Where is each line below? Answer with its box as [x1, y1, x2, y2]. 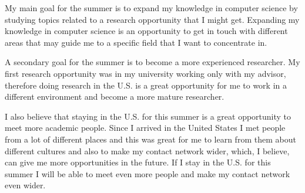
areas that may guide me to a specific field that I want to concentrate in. [5, 36, 267, 48]
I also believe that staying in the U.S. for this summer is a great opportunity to [5, 110, 291, 122]
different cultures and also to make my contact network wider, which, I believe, [5, 144, 290, 157]
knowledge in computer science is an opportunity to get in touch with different [5, 25, 288, 37]
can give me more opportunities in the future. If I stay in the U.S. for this [5, 156, 271, 168]
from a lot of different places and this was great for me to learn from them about [5, 133, 296, 145]
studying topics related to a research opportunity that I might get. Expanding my [5, 13, 300, 25]
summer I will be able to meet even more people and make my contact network [5, 167, 290, 180]
